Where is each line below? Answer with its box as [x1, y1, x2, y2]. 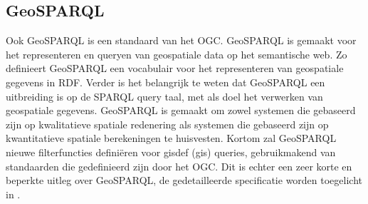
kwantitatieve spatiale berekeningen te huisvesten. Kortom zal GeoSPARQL [6, 131, 337, 146]
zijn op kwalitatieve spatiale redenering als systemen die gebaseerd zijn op [6, 116, 329, 131]
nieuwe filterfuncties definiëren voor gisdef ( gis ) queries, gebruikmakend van [6, 144, 336, 159]
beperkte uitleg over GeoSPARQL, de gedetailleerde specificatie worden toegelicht [6, 173, 363, 188]
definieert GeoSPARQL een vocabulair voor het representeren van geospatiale [6, 61, 344, 76]
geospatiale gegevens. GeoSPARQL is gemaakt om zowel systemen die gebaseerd [6, 103, 356, 118]
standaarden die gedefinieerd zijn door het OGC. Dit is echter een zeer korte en [6, 158, 352, 173]
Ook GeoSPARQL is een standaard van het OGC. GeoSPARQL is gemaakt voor [6, 33, 357, 48]
